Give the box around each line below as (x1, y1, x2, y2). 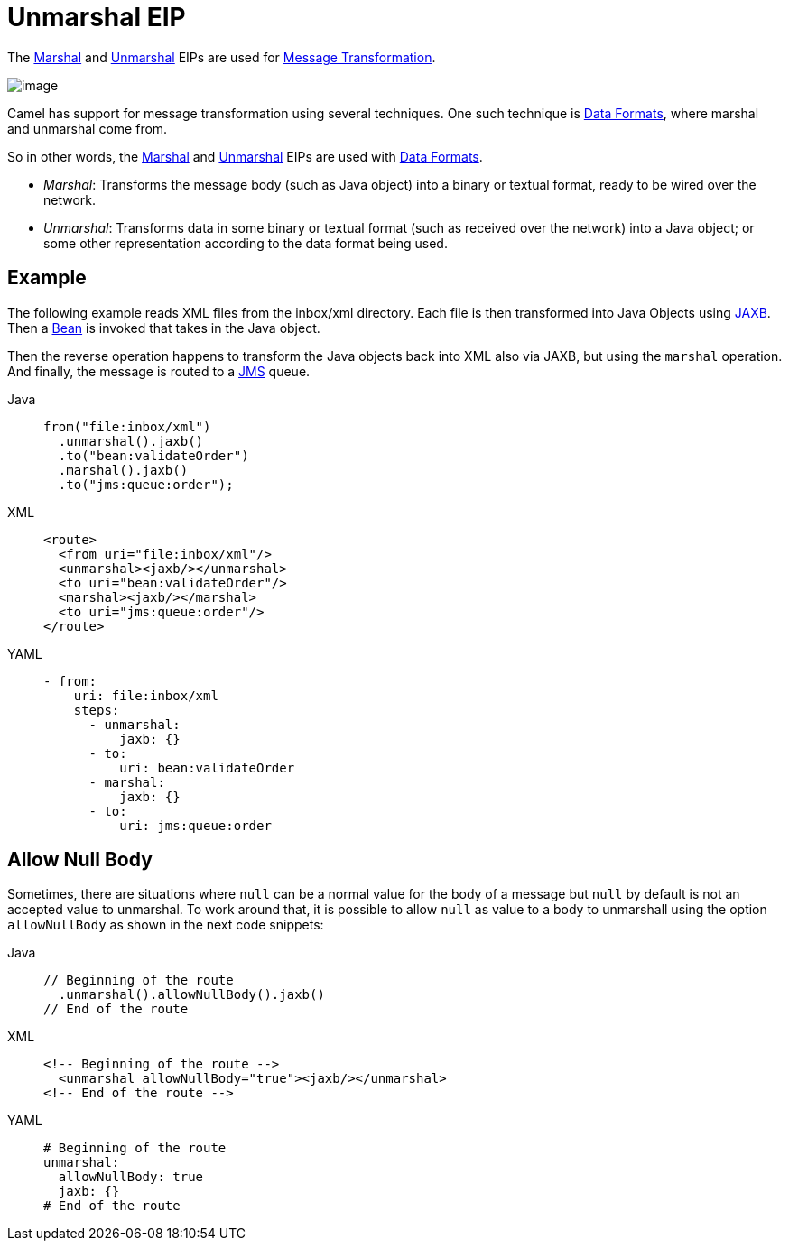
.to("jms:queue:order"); (58, 476, 234, 492)
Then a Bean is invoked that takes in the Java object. (7, 319, 320, 336)
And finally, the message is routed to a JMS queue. (7, 363, 311, 379)
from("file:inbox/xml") (43, 419, 211, 434)
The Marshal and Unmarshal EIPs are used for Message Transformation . (7, 49, 436, 65)
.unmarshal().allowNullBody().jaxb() (58, 987, 325, 1003)
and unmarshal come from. (7, 120, 168, 136)
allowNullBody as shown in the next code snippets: (7, 917, 324, 933)
